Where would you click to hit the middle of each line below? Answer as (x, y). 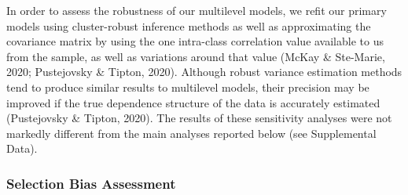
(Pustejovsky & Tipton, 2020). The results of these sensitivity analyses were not (199, 118)
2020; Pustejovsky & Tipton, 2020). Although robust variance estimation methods (204, 72)
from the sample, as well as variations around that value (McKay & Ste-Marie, (196, 56)
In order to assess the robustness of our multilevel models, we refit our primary (197, 10)
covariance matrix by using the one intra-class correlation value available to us (195, 41)
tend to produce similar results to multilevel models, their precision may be (188, 87)
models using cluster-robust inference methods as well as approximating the (189, 25)
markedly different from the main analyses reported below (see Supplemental (191, 133)
